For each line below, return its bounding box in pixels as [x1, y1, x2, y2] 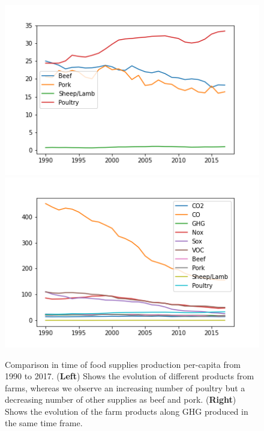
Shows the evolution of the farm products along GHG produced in [5, 405, 248, 417]
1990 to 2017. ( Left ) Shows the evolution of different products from [5, 370, 254, 382]
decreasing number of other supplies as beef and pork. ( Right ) [5, 393, 236, 406]
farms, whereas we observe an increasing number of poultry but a [5, 381, 245, 394]
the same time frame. [5, 417, 83, 429]
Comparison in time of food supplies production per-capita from [5, 358, 241, 370]
